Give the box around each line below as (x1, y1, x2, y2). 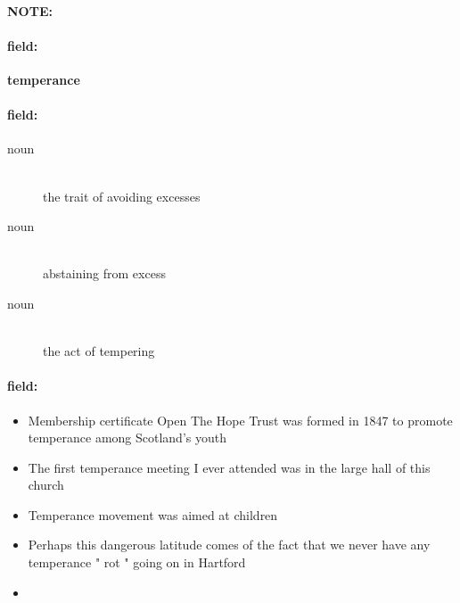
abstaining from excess (43, 264, 166, 283)
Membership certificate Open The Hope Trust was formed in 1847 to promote (28, 410, 453, 429)
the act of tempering (43, 342, 155, 360)
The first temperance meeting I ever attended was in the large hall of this (28, 458, 431, 476)
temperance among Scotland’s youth (28, 428, 226, 447)
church (28, 475, 64, 494)
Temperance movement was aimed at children (28, 505, 278, 524)
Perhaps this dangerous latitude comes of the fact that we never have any (28, 535, 431, 554)
